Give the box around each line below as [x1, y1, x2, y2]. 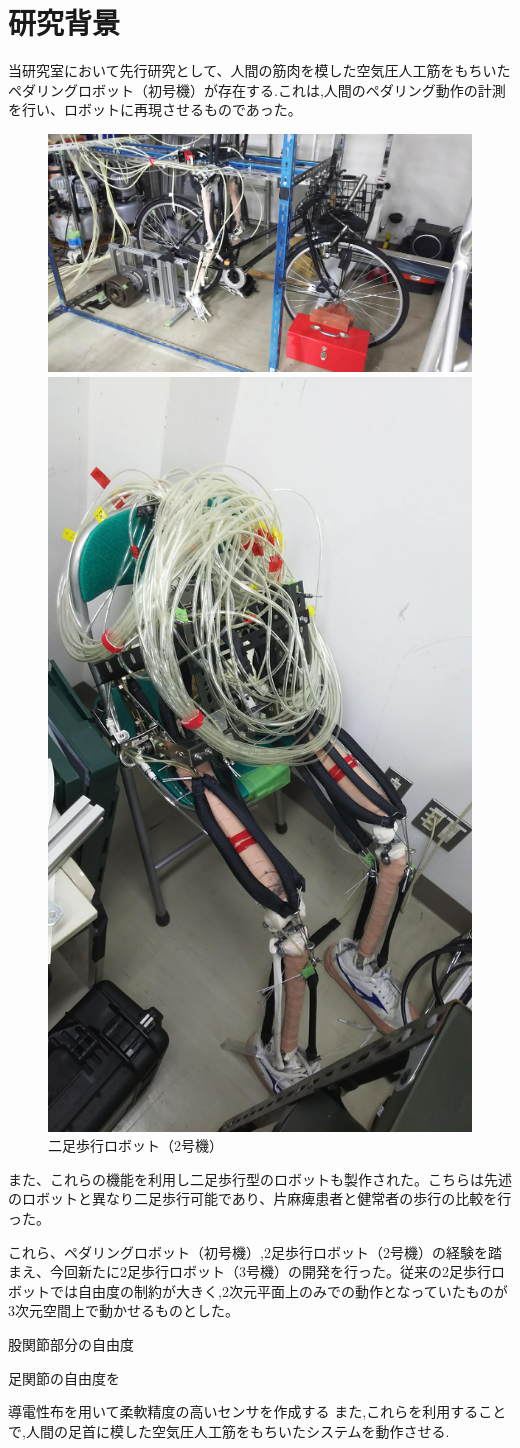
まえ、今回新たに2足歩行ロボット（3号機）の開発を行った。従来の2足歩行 [8, 1261, 491, 1282]
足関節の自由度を [8, 1367, 120, 1388]
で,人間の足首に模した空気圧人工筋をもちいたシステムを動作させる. [8, 1420, 450, 1441]
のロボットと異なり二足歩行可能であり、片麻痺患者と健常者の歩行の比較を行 [8, 1188, 512, 1209]
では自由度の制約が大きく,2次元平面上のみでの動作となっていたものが [49, 1280, 508, 1301]
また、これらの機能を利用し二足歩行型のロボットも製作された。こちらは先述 [8, 1168, 512, 1189]
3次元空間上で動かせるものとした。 [8, 1300, 239, 1321]
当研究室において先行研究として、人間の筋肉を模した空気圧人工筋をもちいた [8, 60, 511, 81]
